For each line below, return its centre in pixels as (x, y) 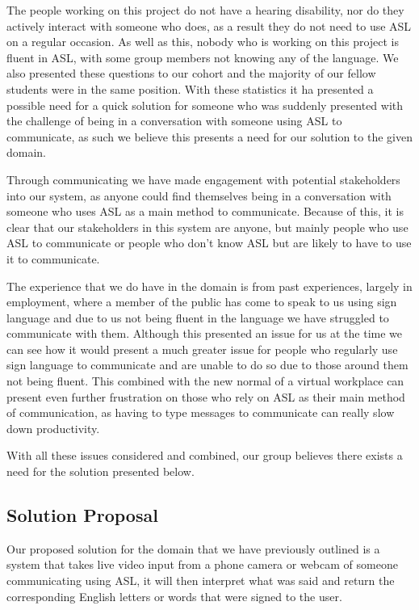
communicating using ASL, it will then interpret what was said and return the (201, 581)
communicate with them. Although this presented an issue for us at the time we (205, 333)
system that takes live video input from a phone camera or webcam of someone (202, 564)
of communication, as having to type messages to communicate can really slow (201, 412)
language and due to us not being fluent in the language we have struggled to (198, 317)
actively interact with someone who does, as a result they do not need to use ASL (209, 25)
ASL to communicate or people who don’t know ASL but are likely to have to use (209, 243)
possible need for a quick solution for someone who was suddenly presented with (205, 105)
